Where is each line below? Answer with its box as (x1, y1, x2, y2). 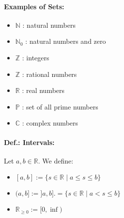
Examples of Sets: (4, 1, 64, 11)
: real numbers (22, 85, 65, 95)
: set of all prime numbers (22, 101, 98, 111)
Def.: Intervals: (4, 137, 55, 147)
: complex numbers (22, 118, 78, 128)
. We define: (38, 155, 74, 165)
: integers (22, 52, 49, 62)
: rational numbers (22, 69, 77, 79)
